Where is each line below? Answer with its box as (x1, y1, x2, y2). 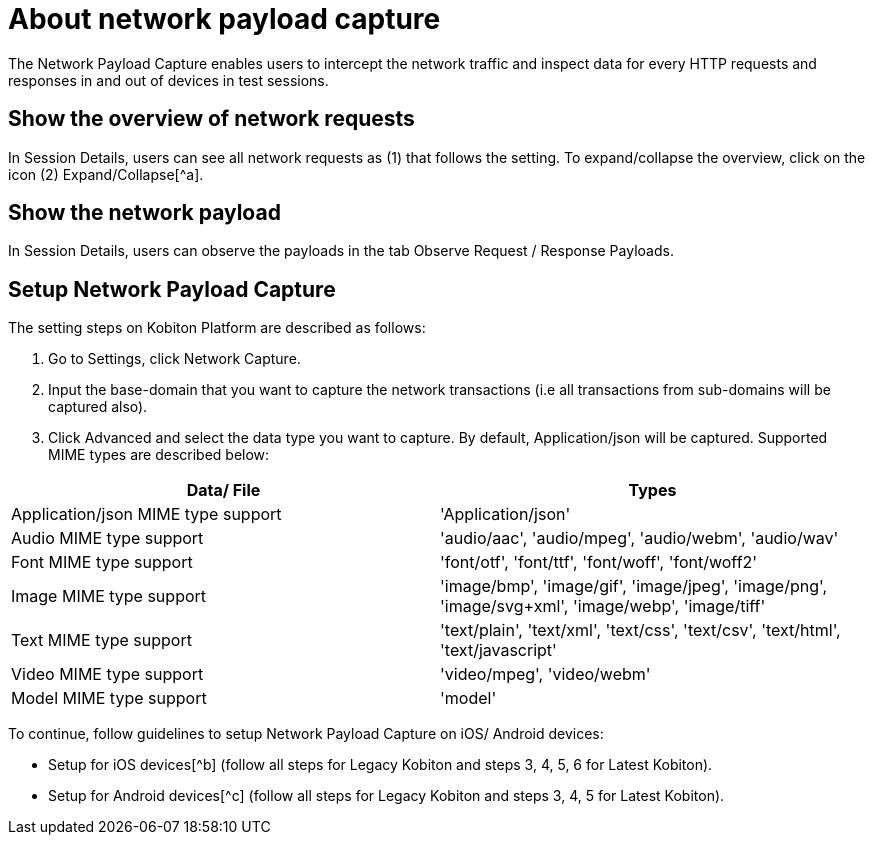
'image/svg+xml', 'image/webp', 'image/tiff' (440, 596, 766, 617)
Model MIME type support (11, 688, 207, 709)
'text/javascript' (440, 640, 557, 661)
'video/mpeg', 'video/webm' (440, 664, 651, 685)
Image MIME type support (11, 586, 207, 607)
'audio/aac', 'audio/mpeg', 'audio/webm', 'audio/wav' (440, 528, 839, 549)
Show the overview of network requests (8, 106, 415, 132)
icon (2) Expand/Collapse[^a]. (8, 165, 204, 183)
